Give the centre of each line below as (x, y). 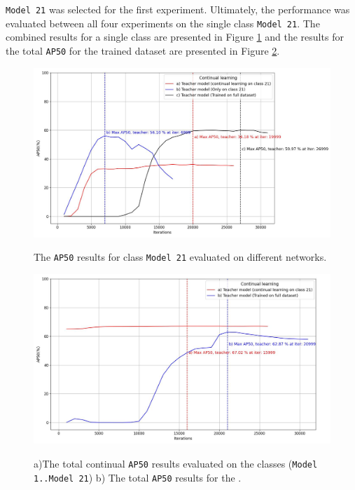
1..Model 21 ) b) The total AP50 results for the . (138, 477)
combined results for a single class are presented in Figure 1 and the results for (175, 37)
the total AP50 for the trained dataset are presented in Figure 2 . (143, 50)
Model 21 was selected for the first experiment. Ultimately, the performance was (178, 9)
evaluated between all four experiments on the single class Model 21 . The (163, 23)
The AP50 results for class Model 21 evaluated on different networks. (180, 257)
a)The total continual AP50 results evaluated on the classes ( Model (176, 463)
